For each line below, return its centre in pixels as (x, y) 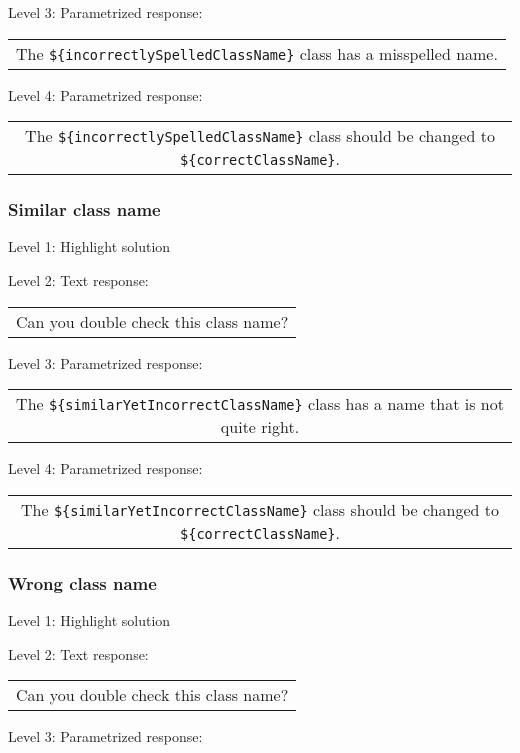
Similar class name (84, 209)
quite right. (260, 427)
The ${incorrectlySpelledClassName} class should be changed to (260, 136)
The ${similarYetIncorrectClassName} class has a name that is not (260, 404)
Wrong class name (82, 582)
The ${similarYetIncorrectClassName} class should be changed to (260, 509)
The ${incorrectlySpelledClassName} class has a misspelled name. (257, 53)
